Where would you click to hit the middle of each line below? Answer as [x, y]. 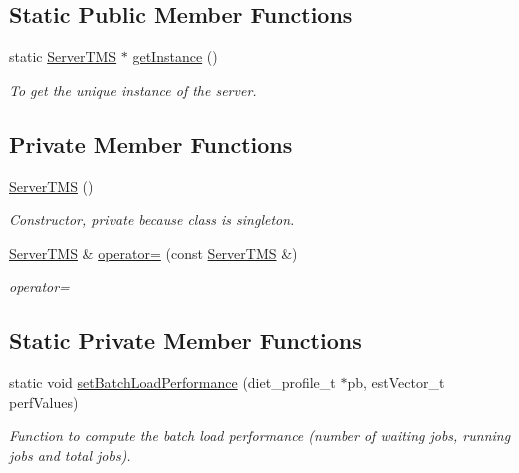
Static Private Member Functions [185, 340]
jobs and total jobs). [70, 454]
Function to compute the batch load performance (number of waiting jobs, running [260, 435]
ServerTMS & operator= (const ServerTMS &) [153, 252]
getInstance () [175, 56]
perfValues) [44, 401]
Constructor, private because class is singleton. [152, 219]
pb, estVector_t [396, 382]
